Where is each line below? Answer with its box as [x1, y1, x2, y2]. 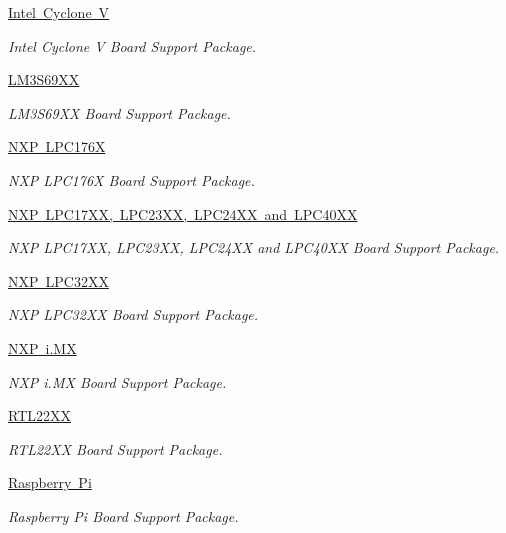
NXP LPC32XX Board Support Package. [8, 304, 259, 325]
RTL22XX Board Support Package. [8, 438, 223, 459]
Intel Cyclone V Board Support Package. [8, 35, 257, 56]
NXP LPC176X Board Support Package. [8, 169, 255, 190]
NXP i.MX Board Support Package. [8, 371, 227, 392]
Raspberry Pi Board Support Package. [8, 505, 239, 526]
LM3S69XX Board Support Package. [8, 102, 231, 123]
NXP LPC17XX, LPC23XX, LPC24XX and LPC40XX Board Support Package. [8, 237, 500, 258]
